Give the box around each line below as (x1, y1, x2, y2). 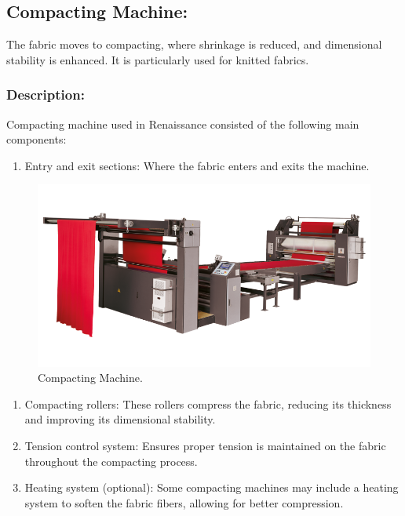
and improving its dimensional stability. (24, 411, 216, 427)
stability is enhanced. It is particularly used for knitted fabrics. (6, 51, 309, 67)
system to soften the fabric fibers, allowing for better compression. (24, 494, 344, 511)
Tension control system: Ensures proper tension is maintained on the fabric (24, 437, 386, 453)
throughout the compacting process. (24, 452, 198, 469)
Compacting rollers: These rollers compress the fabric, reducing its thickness (24, 395, 392, 412)
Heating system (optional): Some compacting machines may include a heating (24, 479, 399, 496)
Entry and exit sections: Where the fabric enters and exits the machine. (24, 157, 370, 173)
